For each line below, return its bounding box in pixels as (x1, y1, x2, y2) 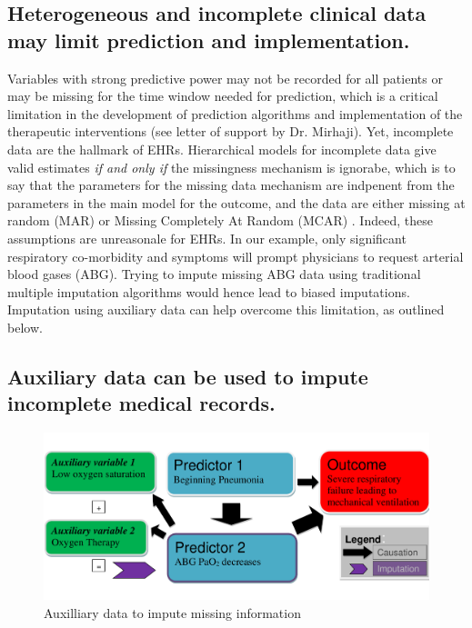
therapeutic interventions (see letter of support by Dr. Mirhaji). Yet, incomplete (7, 122, 454, 141)
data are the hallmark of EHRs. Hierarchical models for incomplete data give (7, 139, 437, 158)
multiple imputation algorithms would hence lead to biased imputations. (7, 282, 410, 301)
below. (7, 317, 43, 336)
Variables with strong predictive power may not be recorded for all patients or (7, 68, 443, 87)
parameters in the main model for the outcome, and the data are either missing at (7, 193, 466, 212)
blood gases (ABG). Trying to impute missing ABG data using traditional (7, 264, 421, 284)
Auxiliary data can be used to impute (7, 362, 368, 390)
